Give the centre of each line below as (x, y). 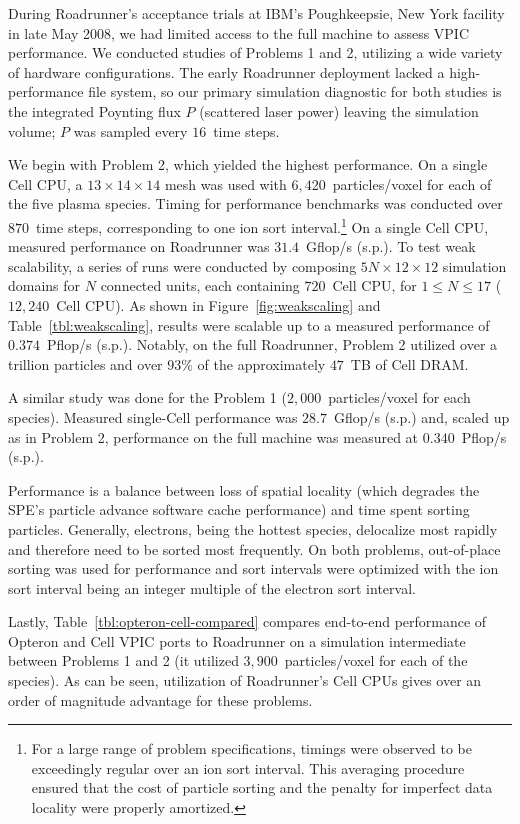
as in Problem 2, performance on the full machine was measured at (213, 436)
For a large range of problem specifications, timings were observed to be (251, 748)
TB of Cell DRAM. (409, 363)
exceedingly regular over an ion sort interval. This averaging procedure (248, 767)
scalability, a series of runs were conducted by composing (182, 265)
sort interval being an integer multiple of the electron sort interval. (212, 587)
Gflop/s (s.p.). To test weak (391, 246)
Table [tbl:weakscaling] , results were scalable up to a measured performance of (249, 324)
